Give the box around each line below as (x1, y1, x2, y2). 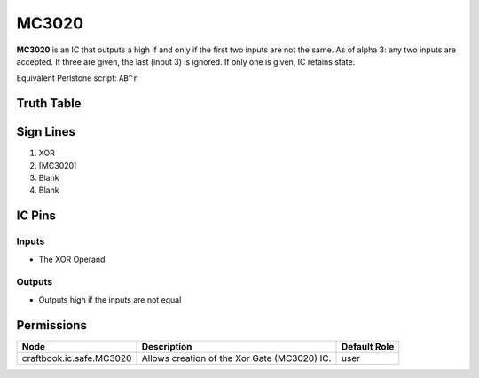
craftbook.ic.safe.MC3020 (21, 351, 132, 364)
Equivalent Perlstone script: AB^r (16, 73, 138, 83)
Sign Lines (16, 124, 75, 139)
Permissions (16, 318, 88, 333)
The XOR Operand (38, 254, 106, 264)
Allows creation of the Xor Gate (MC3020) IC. (141, 351, 332, 364)
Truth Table (16, 96, 82, 111)
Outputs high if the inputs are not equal (38, 294, 182, 305)
